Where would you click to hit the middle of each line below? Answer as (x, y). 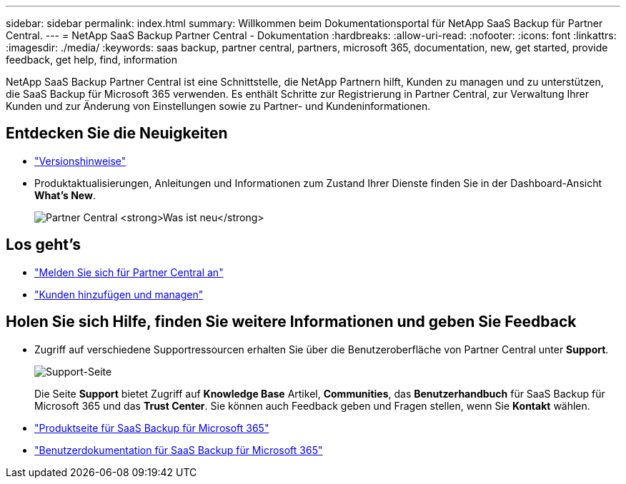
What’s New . (65, 195)
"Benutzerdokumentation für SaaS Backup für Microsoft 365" (179, 450)
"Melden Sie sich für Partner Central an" (129, 272)
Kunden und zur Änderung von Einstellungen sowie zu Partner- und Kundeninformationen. (218, 106)
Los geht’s (44, 245)
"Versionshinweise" (80, 161)
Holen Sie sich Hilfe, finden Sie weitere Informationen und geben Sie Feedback (291, 322)
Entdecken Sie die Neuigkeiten (117, 133)
